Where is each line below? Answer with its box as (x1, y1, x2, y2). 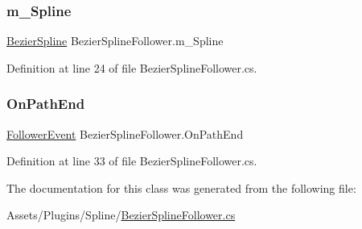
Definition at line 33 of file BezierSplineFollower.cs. (6, 152, 257, 169)
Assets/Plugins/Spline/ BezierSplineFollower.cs (6, 206, 236, 223)
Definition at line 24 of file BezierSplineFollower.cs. (6, 59, 257, 76)
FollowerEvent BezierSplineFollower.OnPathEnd (6, 125, 244, 142)
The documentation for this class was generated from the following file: (6, 179, 356, 196)
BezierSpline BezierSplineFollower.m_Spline (6, 32, 224, 49)
